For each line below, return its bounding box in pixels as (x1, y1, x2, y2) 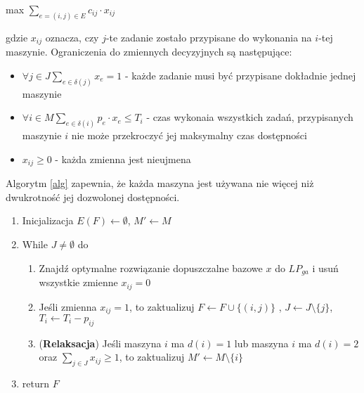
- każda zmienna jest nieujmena (55, 151, 191, 166)
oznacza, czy (45, 30, 99, 44)
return (22, 376, 50, 391)
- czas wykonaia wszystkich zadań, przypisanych (146, 110, 353, 124)
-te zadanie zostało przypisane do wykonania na (105, 30, 312, 44)
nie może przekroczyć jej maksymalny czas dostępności (71, 128, 307, 143)
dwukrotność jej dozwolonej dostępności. (6, 189, 180, 204)
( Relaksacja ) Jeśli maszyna (39, 335, 162, 350)
